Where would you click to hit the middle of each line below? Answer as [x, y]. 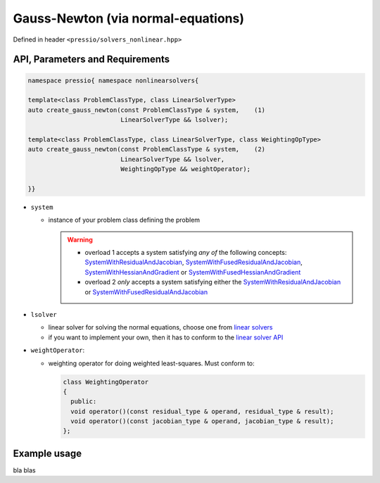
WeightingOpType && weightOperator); [186, 169]
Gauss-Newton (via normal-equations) [129, 18]
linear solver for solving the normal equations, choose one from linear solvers [160, 327]
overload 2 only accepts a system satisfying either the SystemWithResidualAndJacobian [213, 282]
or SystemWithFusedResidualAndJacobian [146, 291]
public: [84, 402]
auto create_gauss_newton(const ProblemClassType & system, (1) [147, 110]
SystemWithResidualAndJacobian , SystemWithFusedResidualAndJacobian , [194, 262]
